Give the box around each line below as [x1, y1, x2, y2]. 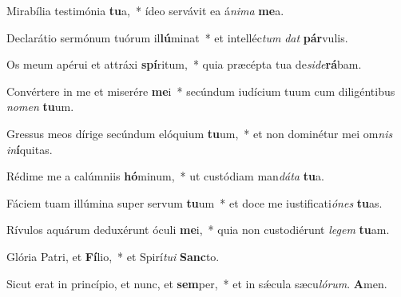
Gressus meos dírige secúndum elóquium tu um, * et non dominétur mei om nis [6, 125, 393, 141]
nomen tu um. [6, 98, 74, 115]
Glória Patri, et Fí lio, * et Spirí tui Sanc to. [6, 247, 220, 264]
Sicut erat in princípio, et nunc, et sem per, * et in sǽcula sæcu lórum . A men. [6, 275, 387, 291]
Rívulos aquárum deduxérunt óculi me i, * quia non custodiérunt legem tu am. [6, 221, 390, 238]
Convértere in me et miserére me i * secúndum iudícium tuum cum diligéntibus [6, 82, 395, 99]
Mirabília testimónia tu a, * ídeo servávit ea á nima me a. [6, 2, 284, 18]
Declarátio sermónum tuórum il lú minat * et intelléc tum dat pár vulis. [6, 29, 348, 46]
